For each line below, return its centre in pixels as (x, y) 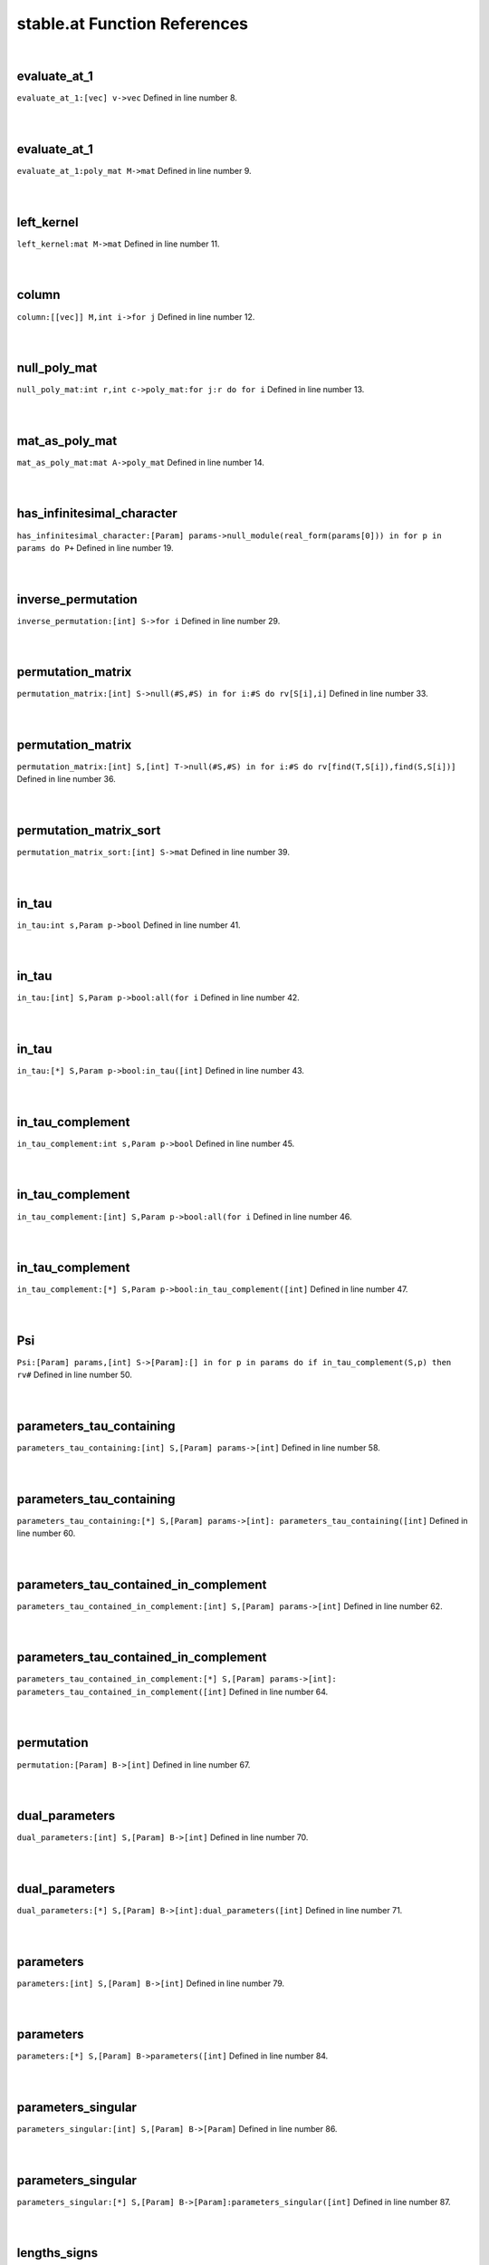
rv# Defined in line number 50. (75, 1375)
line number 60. (46, 1533)
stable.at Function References (133, 24)
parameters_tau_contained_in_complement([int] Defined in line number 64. (173, 1692)
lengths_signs (58, 2253)
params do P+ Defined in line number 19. (95, 547)
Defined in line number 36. (67, 779)
